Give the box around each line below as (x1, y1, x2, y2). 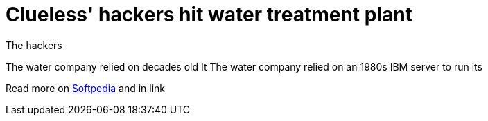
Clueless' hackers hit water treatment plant (6, 3, 412, 26)
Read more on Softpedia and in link (6, 82, 166, 94)
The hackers (6, 39, 62, 51)
